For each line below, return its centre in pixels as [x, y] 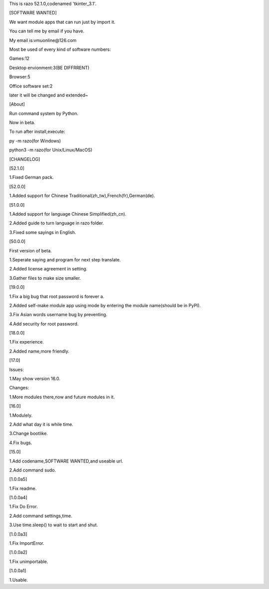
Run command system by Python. [44, 113]
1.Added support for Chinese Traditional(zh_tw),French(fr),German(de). [82, 196]
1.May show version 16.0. [35, 379]
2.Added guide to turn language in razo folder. [57, 223]
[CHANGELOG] [25, 159]
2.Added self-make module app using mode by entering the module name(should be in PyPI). [105, 305]
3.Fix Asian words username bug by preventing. [58, 315]
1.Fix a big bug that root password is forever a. [57, 296]
